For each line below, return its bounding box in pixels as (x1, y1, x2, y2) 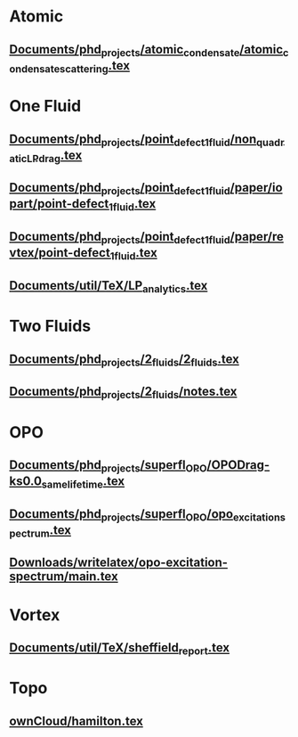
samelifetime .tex (41, 474, 125, 491)
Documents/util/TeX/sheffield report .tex (9, 640, 230, 658)
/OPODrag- (206, 457, 270, 472)
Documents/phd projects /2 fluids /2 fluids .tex (9, 351, 240, 369)
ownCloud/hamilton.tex (9, 713, 144, 728)
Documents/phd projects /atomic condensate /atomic (9, 42, 283, 59)
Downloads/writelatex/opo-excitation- (9, 555, 229, 570)
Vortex (9, 604, 60, 625)
